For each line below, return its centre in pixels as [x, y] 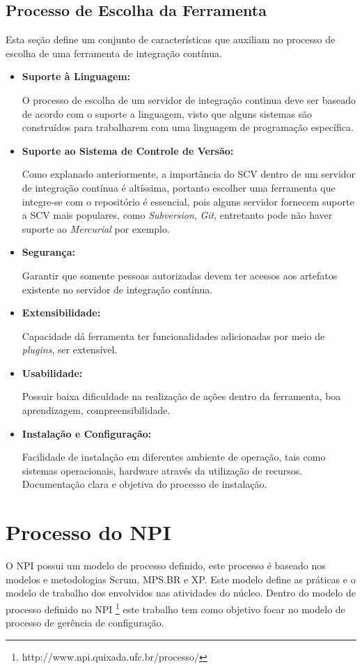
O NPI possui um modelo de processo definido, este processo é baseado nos [166, 566]
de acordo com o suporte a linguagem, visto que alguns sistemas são [167, 113]
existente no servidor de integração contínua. [117, 289]
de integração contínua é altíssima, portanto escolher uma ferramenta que [179, 187]
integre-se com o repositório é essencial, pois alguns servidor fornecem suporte [188, 201]
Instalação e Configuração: [87, 433]
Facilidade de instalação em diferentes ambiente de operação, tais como [174, 457]
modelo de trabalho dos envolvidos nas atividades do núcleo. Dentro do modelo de [181, 593]
